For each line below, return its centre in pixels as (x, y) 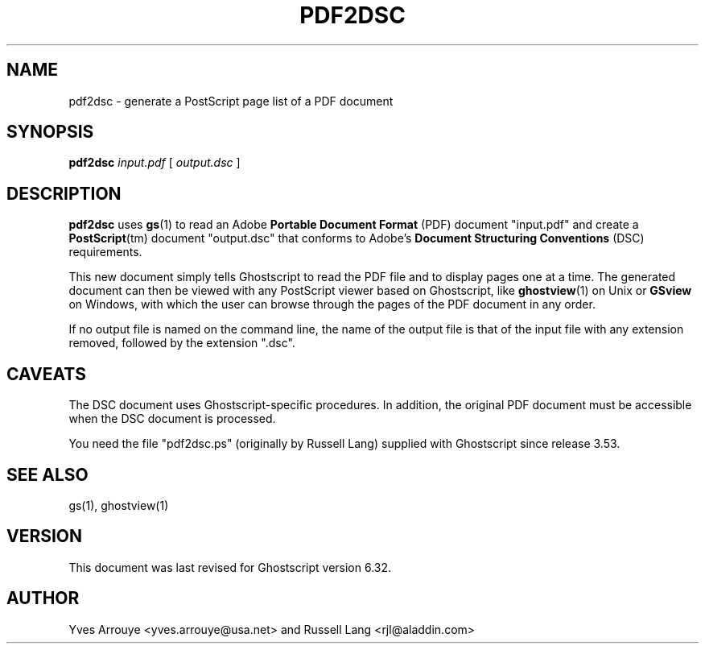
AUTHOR (43, 598)
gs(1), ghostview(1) (119, 505)
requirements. (105, 252)
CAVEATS (46, 374)
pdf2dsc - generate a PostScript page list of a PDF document (231, 101)
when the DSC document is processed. (172, 419)
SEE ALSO (47, 474)
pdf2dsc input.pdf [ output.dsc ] (155, 163)
